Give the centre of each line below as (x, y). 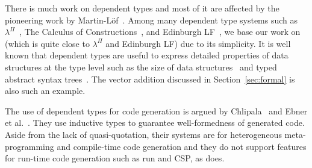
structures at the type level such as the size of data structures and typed (141, 67)
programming (30, 146)
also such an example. (45, 91)
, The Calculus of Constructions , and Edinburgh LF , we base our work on (160, 32)
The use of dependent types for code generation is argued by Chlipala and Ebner (156, 110)
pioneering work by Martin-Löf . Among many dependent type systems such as (151, 20)
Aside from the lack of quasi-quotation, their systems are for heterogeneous (143, 134)
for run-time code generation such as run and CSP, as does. (115, 158)
